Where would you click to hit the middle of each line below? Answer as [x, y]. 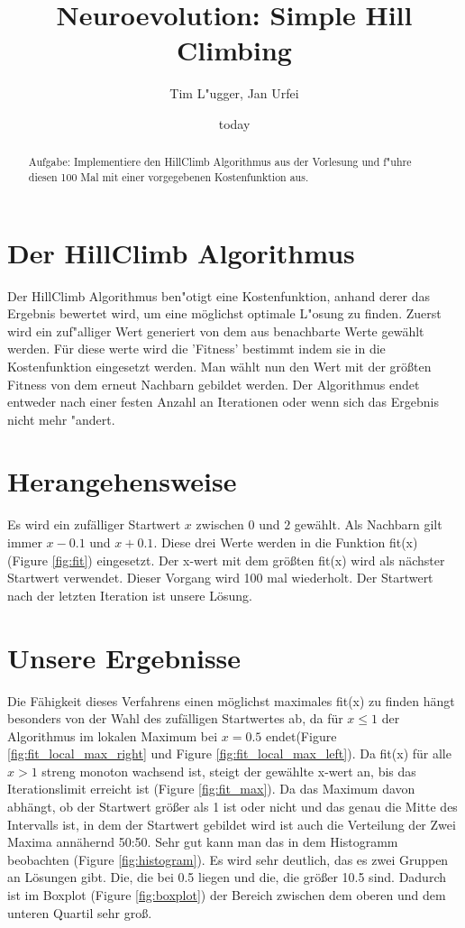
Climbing [234, 50]
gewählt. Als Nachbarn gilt [368, 524]
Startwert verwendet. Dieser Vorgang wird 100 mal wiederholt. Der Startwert [220, 578]
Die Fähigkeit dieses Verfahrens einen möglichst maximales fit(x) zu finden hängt [231, 700]
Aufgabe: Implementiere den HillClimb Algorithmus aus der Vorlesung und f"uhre [220, 162]
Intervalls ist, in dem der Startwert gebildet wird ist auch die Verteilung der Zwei [232, 824]
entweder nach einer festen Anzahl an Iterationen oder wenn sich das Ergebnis [223, 402]
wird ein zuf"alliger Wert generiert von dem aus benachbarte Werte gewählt [216, 331]
